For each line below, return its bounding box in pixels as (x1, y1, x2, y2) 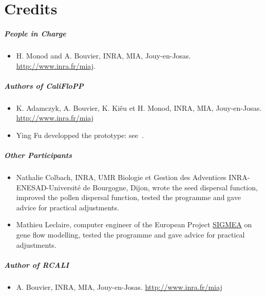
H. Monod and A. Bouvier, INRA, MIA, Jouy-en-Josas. (16, 50, 191, 61)
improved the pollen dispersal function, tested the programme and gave (16, 192, 241, 203)
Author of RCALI (4, 259, 69, 270)
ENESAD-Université (16, 182, 81, 192)
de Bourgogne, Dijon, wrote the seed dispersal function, (83, 182, 258, 192)
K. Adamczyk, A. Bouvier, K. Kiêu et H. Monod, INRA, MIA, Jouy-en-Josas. (16, 102, 262, 113)
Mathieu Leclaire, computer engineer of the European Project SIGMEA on (16, 219, 252, 230)
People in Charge (4, 28, 66, 38)
